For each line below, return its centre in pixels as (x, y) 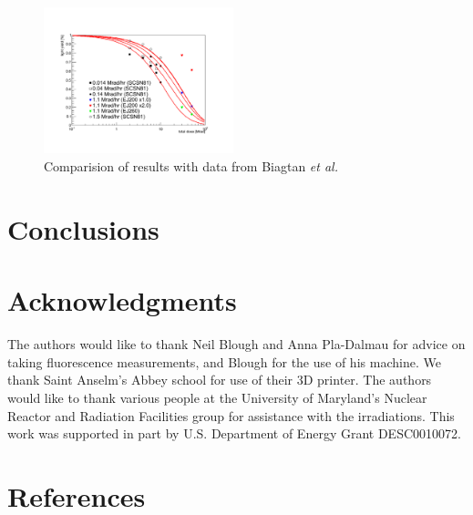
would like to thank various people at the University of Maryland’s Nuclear (217, 397)
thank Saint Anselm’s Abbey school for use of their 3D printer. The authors (220, 380)
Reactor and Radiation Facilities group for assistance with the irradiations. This (231, 415)
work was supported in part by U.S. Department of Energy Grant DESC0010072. (234, 433)
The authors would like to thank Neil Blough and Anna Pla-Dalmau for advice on (236, 344)
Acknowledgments (122, 300)
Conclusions (83, 228)
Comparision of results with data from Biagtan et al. (191, 166)
